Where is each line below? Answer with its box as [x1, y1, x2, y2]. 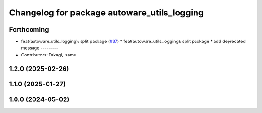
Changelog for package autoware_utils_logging [9, 7, 204, 18]
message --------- [21, 45, 58, 51]
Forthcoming [9, 26, 49, 34]
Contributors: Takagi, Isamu [21, 52, 77, 57]
